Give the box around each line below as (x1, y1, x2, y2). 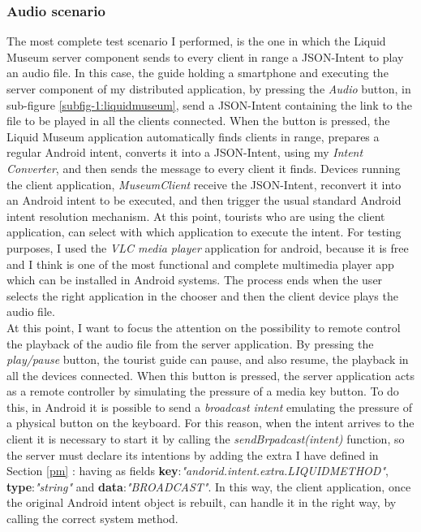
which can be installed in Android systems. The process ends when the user (6, 271, 383, 288)
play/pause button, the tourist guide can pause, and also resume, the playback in (6, 351, 409, 368)
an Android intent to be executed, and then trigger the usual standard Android (6, 192, 402, 209)
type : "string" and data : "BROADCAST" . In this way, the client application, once (6, 478, 411, 495)
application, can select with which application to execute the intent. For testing (6, 223, 402, 240)
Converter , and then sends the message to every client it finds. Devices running (6, 159, 401, 176)
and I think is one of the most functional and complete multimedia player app (6, 255, 394, 272)
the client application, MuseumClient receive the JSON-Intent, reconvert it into (6, 175, 402, 192)
